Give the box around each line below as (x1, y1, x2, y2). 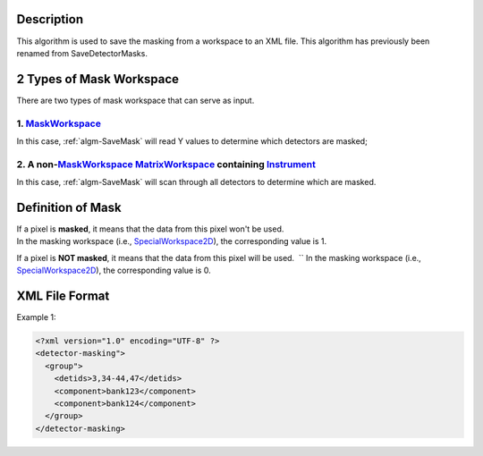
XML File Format (16, 288, 110, 303)
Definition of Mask (16, 199, 122, 215)
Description (16, 12, 84, 27)
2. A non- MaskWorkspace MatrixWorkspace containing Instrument (16, 157, 317, 170)
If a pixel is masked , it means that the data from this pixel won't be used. (16, 224, 284, 234)
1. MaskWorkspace (16, 117, 102, 130)
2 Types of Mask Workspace (16, 72, 179, 87)
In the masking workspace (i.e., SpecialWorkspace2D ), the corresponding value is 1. (16, 236, 327, 247)
